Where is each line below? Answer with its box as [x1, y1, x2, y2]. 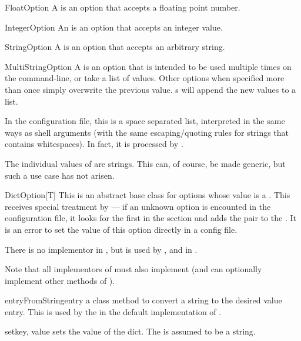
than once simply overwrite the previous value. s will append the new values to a [5, 83, 296, 95]
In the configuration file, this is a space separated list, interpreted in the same [5, 115, 285, 127]
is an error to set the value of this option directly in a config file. [5, 223, 238, 235]
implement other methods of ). [5, 274, 115, 286]
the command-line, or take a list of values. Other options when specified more [5, 72, 285, 84]
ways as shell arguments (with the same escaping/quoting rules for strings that [5, 126, 289, 138]
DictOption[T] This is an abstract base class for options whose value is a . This [5, 189, 290, 201]
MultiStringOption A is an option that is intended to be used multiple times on [5, 60, 292, 72]
